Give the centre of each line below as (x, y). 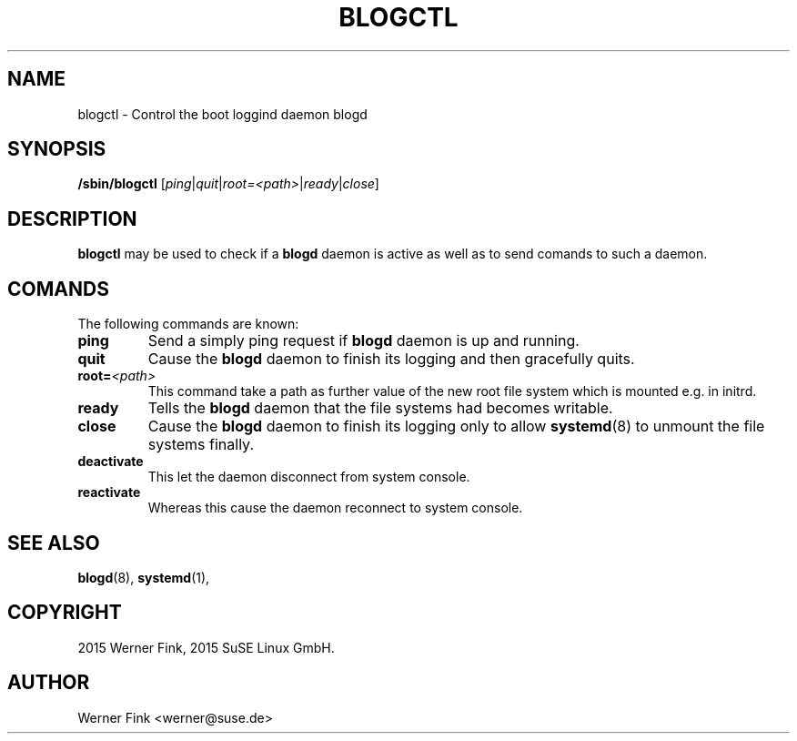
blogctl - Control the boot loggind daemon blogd (222, 114)
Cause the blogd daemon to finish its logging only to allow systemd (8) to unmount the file (456, 426)
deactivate (111, 462)
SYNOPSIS (57, 149)
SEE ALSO (54, 543)
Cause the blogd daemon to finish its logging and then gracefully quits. (391, 359)
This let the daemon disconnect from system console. (309, 477)
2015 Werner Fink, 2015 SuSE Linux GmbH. (206, 647)
